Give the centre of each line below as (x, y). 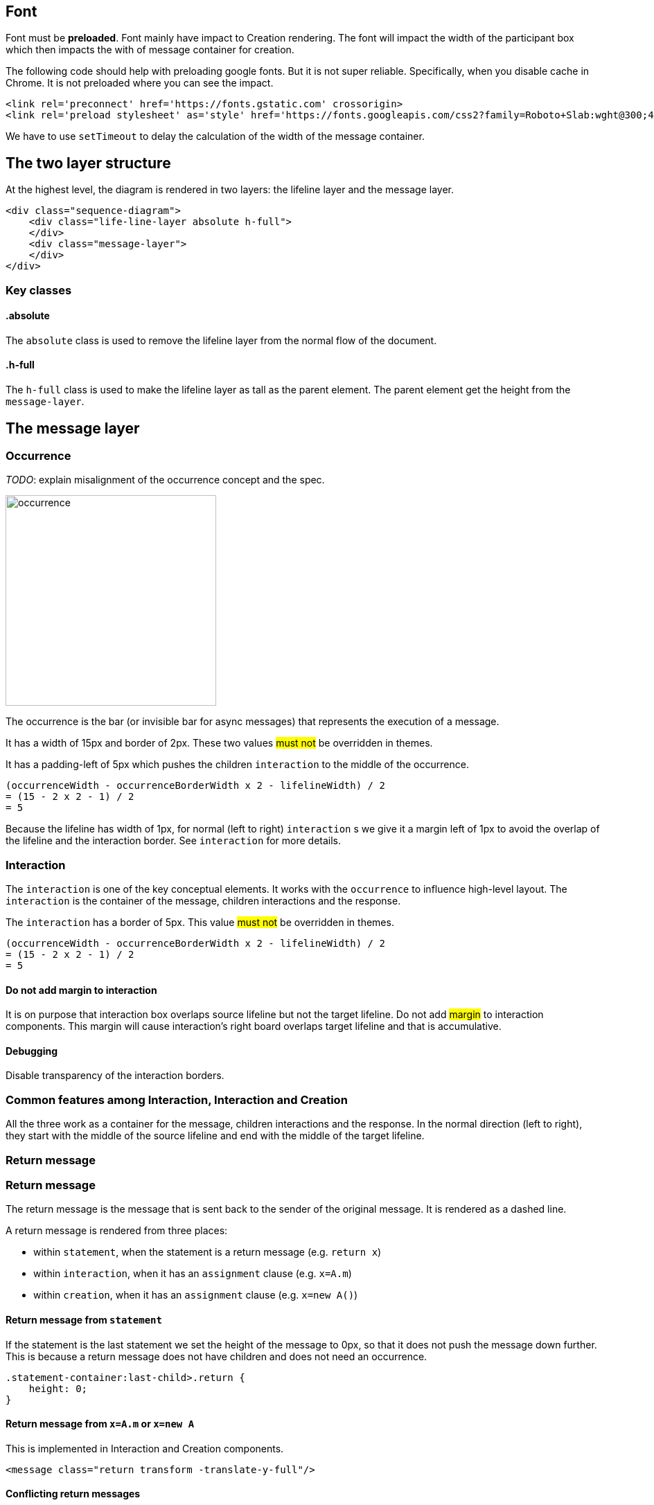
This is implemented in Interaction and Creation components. (145, 1448)
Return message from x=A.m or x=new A (100, 1424)
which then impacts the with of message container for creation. (150, 50)
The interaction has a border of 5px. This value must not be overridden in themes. (200, 923)
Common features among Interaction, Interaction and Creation (177, 1099)
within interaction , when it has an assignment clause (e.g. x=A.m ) (193, 1274)
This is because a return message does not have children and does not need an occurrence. (216, 1356)
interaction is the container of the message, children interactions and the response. (203, 901)
